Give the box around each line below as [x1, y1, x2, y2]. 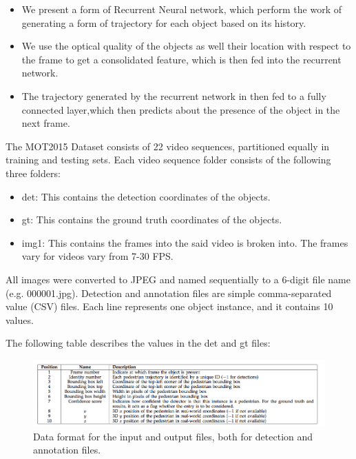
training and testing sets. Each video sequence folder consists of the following [6, 152, 331, 167]
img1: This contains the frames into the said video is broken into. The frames [21, 235, 348, 249]
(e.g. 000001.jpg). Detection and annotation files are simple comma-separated [6, 285, 332, 300]
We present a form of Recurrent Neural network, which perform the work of [21, 2, 342, 16]
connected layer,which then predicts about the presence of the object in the [21, 102, 340, 116]
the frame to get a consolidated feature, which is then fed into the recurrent [21, 52, 342, 66]
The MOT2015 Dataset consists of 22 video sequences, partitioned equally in [6, 139, 330, 153]
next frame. [21, 116, 70, 130]
